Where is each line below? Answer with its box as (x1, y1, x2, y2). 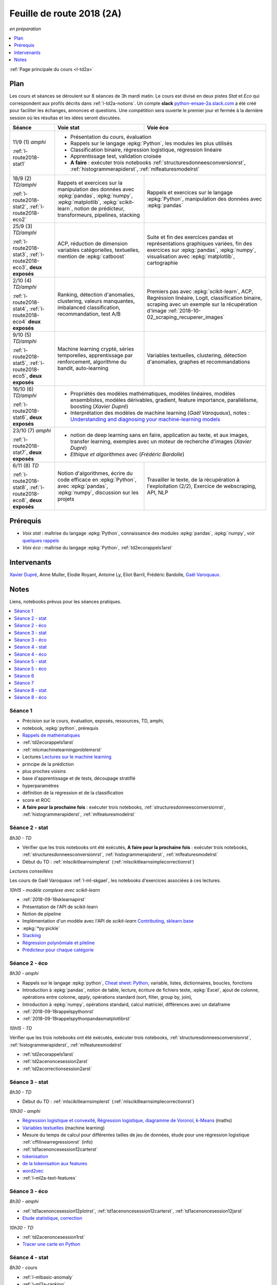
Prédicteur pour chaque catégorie (22, 946, 94, 953)
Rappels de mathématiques (22, 732, 81, 739)
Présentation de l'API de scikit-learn (22, 904, 98, 910)
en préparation (9, 26, 41, 32)
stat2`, (12, 203, 28, 210)
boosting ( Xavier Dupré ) (70, 402, 128, 410)
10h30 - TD (9, 1224, 33, 1231)
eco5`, (12, 372, 28, 379)
